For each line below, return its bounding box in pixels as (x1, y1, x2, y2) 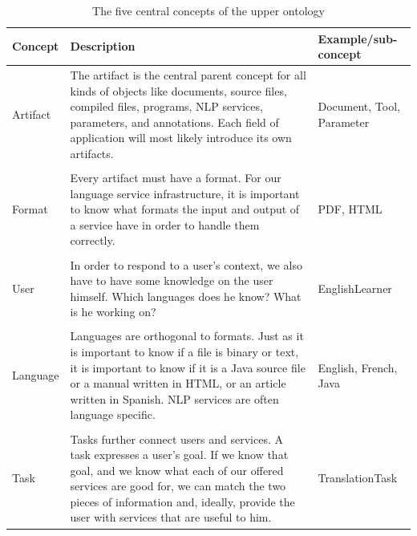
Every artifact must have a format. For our (70, 169, 281, 186)
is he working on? (70, 303, 156, 320)
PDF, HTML (318, 201, 383, 217)
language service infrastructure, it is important (70, 185, 300, 201)
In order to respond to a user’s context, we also (70, 256, 302, 273)
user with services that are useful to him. (70, 509, 272, 526)
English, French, (318, 359, 398, 376)
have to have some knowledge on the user (70, 272, 273, 289)
